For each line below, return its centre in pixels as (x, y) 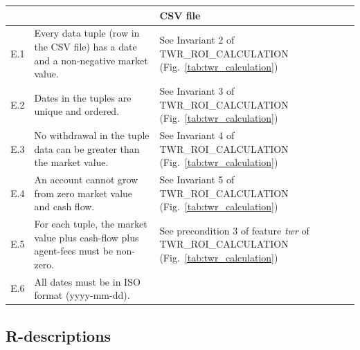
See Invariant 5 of (197, 179)
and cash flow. (64, 206)
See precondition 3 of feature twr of (234, 230)
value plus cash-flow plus (87, 237)
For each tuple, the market (91, 224)
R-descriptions (58, 335)
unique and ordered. (77, 111)
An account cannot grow (86, 179)
